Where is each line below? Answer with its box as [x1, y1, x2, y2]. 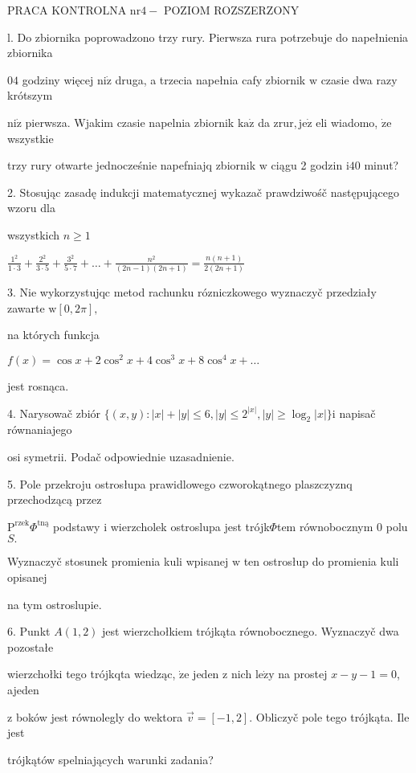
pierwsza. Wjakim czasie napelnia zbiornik [25, 113, 235, 130]
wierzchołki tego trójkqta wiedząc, [7, 665, 176, 682]
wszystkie [7, 129, 54, 146]
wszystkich [7, 226, 60, 243]
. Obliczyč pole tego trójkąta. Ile [249, 708, 410, 725]
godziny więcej [22, 71, 94, 88]
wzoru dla [7, 199, 55, 216]
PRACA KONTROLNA [7, 2, 127, 18]
